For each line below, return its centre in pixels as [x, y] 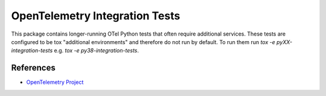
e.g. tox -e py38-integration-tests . [96, 51]
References [33, 68]
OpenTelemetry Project [55, 82]
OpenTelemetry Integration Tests [96, 16]
